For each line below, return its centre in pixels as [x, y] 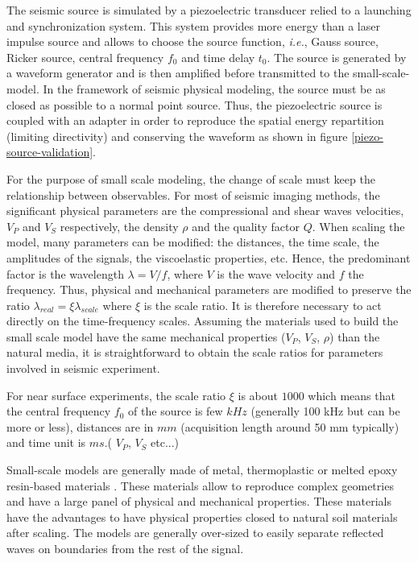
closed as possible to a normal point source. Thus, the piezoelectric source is [195, 104]
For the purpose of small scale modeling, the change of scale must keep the [191, 178]
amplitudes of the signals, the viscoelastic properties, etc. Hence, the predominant [209, 257]
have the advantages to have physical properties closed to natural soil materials [202, 517]
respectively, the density [119, 226]
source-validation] [50, 152]
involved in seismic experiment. [83, 368]
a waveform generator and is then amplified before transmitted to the [178, 73]
